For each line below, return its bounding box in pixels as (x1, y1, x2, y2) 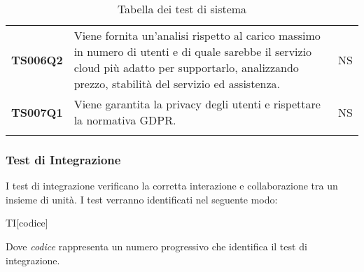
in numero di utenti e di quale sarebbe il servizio (73, 43, 312, 59)
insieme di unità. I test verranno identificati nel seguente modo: (6, 192, 278, 206)
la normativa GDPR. (73, 112, 176, 128)
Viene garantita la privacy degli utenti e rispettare (73, 96, 321, 112)
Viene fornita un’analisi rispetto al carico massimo (73, 27, 321, 43)
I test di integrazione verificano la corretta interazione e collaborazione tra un (6, 178, 338, 193)
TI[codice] (6, 215, 48, 230)
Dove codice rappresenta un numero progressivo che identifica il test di (6, 239, 307, 253)
